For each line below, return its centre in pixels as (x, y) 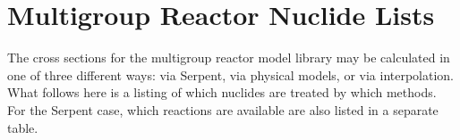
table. (23, 127)
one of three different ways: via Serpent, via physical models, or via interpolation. (230, 74)
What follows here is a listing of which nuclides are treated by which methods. (222, 92)
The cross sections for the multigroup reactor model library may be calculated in (229, 58)
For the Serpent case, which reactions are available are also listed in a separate (223, 109)
